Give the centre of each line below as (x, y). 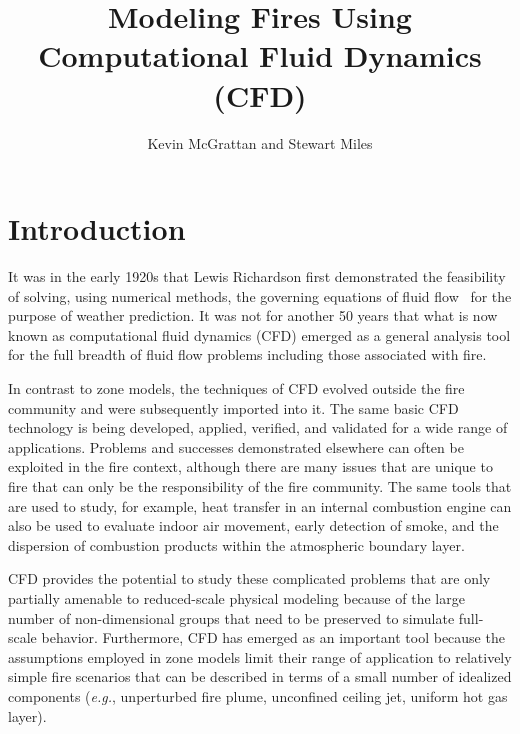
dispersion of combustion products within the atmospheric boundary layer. (236, 544)
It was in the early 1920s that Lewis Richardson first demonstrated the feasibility (257, 276)
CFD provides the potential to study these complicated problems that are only (249, 578)
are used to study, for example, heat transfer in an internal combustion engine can (260, 505)
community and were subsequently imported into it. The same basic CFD (233, 407)
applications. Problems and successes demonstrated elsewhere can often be (236, 446)
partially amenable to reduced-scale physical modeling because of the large (236, 597)
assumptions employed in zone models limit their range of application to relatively (260, 656)
